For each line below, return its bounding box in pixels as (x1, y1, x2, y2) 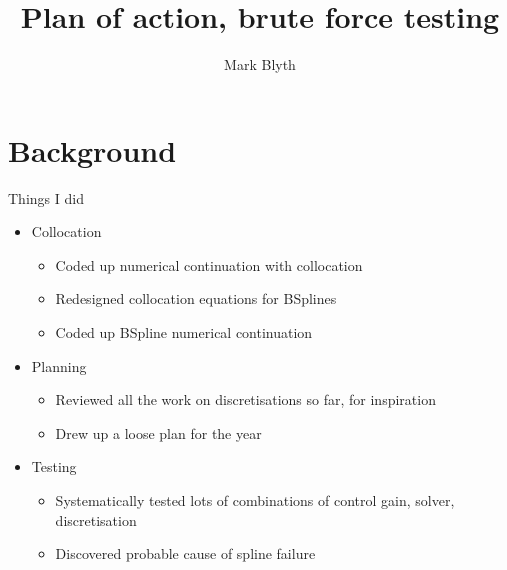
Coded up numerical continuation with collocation (55, 254, 363, 275)
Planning (31, 355, 87, 376)
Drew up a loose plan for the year (55, 422, 262, 443)
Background (8, 129, 177, 170)
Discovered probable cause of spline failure (55, 543, 316, 564)
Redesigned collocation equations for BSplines (55, 288, 337, 309)
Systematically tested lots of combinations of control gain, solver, (55, 490, 455, 510)
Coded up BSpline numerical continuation (55, 322, 313, 343)
